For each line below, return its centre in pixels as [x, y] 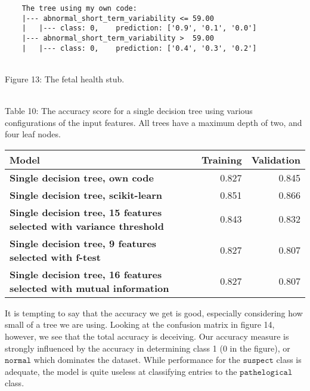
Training [221, 159]
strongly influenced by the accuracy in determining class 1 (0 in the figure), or [148, 348]
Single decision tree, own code [82, 177]
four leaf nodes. [33, 134]
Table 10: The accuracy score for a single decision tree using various [129, 111]
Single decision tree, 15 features [86, 212]
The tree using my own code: [79, 8]
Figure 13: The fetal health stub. [65, 78]
